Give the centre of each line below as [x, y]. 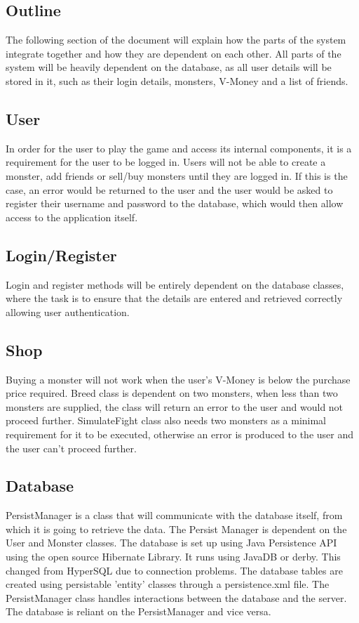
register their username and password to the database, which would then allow [175, 203]
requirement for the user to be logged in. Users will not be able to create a [166, 162]
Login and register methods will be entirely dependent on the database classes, [175, 284]
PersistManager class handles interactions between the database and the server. [176, 597]
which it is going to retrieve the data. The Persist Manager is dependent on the [176, 529]
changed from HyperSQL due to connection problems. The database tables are [174, 570]
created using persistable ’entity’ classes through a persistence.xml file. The [168, 584]
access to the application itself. [72, 217]
